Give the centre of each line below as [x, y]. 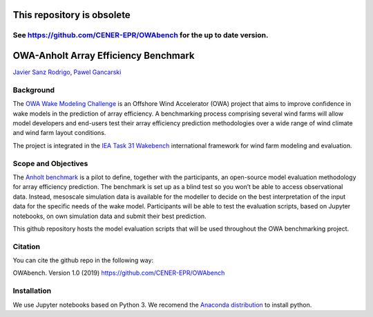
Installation [32, 291]
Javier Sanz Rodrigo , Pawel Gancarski [67, 72]
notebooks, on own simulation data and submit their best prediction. [109, 216]
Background [34, 90]
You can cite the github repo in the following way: [83, 260]
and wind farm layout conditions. [59, 133]
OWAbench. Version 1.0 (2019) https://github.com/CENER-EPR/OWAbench [119, 273]
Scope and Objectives [50, 163]
